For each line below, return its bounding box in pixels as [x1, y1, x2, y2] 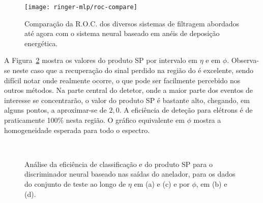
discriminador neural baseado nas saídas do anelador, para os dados [24, 168, 236, 179]
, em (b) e [196, 178, 227, 189]
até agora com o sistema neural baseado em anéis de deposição [24, 28, 220, 39]
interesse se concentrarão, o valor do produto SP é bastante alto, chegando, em [4, 94, 250, 105]
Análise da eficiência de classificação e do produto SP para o [24, 158, 213, 169]
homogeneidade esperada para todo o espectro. [4, 124, 150, 135]
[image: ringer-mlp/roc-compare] [24, 4, 137, 11]
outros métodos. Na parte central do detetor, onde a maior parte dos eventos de [4, 85, 253, 95]
